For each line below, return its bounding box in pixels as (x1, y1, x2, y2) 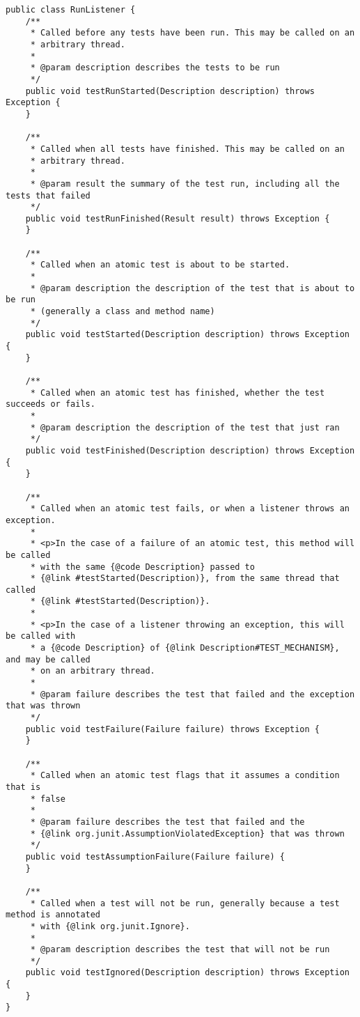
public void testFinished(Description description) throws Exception (25, 445, 355, 456)
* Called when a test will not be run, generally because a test (30, 898, 340, 908)
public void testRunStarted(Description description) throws (25, 86, 315, 96)
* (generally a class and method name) (30, 306, 215, 317)
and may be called (6, 654, 91, 665)
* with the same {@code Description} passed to (30, 561, 255, 572)
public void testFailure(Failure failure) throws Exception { (25, 724, 320, 734)
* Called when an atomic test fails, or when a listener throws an (30, 504, 350, 514)
